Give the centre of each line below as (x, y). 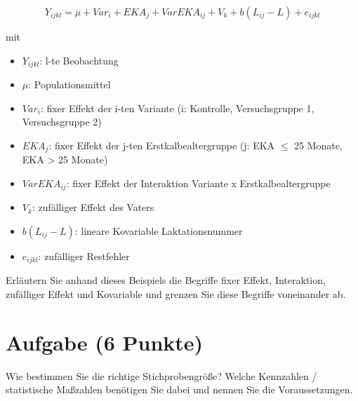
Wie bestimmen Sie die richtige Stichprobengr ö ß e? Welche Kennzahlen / (161, 375)
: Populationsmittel (69, 84)
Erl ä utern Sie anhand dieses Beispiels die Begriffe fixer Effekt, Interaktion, (166, 280)
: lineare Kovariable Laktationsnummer (159, 230)
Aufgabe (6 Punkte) (105, 342)
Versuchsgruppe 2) (62, 122)
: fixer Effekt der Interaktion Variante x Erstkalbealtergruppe (198, 183)
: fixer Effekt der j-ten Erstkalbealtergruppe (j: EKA (162, 145)
